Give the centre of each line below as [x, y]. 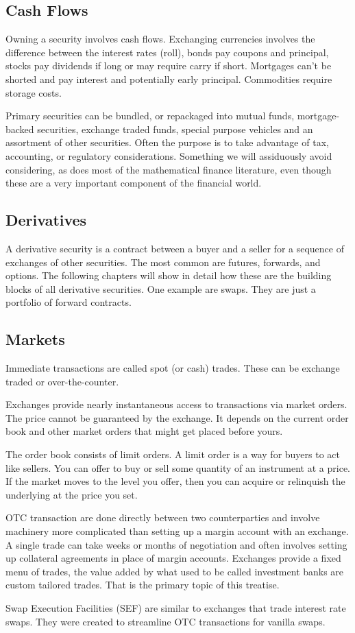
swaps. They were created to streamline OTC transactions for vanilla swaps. [166, 621]
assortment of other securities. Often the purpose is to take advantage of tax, [167, 142]
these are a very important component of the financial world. [134, 183]
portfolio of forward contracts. [69, 302]
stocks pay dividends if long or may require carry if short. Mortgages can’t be [169, 65]
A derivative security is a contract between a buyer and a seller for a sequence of [175, 248]
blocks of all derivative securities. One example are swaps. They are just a [161, 288]
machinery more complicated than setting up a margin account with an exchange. [177, 531]
